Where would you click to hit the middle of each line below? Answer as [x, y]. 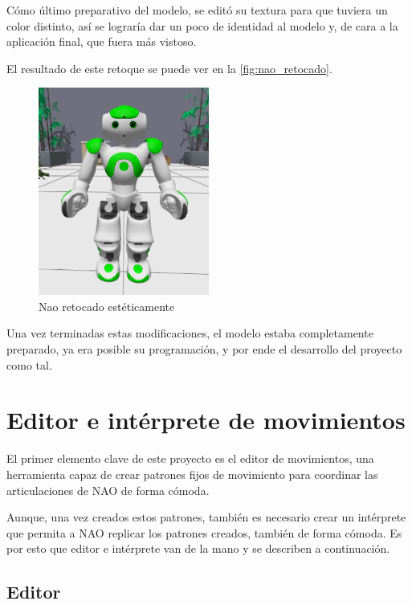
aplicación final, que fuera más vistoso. [102, 41]
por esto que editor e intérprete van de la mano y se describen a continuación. [198, 548]
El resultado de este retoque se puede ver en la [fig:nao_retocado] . [169, 68]
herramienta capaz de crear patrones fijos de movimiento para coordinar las [192, 474]
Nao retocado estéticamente [107, 306]
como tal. [29, 364]
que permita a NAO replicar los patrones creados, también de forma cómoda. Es [204, 532]
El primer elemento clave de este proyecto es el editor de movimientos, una [190, 458]
